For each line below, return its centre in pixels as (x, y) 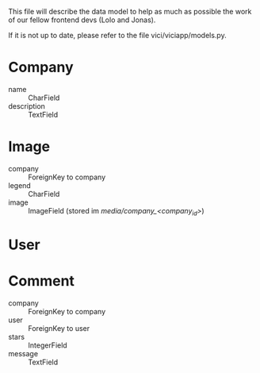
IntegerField (48, 345)
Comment (42, 281)
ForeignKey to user (59, 328)
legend (20, 185)
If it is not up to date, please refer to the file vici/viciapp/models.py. (118, 35)
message (23, 353)
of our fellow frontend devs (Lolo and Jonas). (82, 20)
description (27, 106)
